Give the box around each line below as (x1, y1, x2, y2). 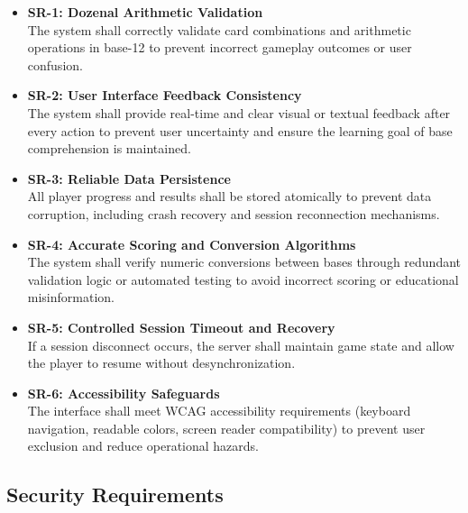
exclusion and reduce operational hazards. (27, 436, 259, 455)
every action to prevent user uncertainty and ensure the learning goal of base (27, 121, 453, 140)
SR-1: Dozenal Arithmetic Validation (27, 3, 263, 21)
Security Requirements (6, 481, 224, 508)
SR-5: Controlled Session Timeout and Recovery (27, 317, 335, 336)
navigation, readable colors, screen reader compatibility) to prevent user (27, 418, 426, 437)
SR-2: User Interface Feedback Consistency (27, 86, 302, 105)
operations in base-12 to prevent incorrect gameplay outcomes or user (27, 38, 412, 57)
